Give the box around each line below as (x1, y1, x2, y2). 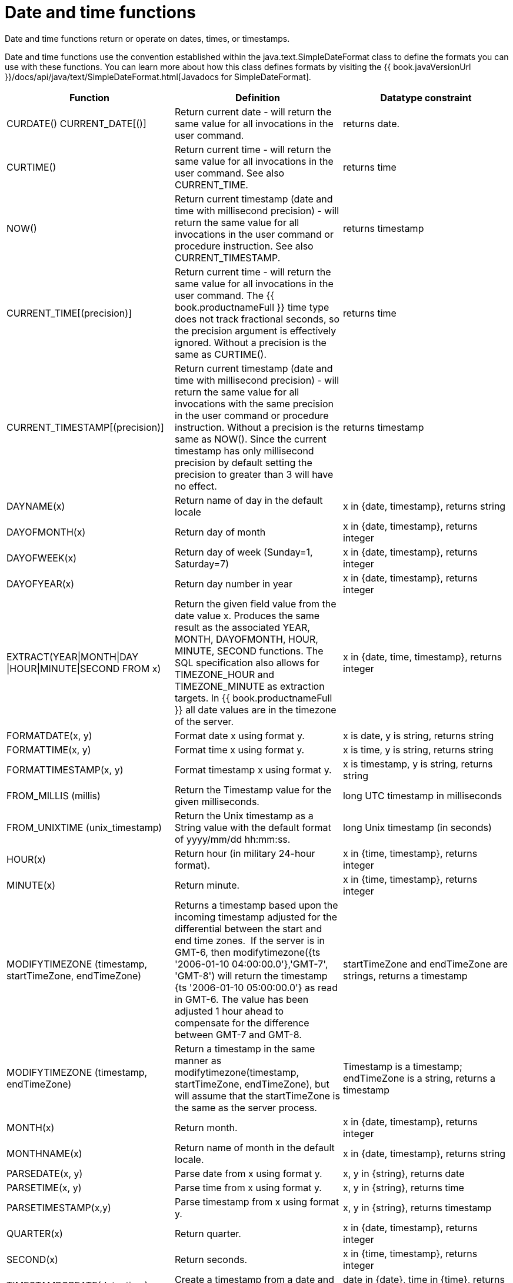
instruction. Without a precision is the (174, 421, 340, 433)
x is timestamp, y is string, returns (342, 757, 493, 770)
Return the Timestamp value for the (174, 783, 332, 796)
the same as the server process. (174, 1101, 317, 1114)
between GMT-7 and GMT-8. (174, 1028, 302, 1041)
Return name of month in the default (174, 1141, 335, 1154)
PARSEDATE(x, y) (6, 1167, 83, 1179)
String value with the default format (174, 821, 331, 833)
